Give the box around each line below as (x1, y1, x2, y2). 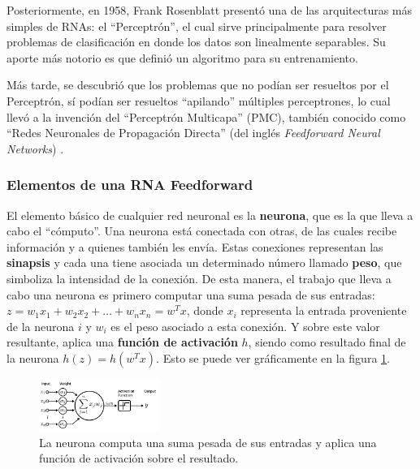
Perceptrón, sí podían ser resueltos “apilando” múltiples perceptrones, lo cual (6, 92, 391, 109)
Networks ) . (6, 140, 64, 157)
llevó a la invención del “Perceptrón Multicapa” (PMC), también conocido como (6, 108, 406, 125)
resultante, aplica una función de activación (6, 333, 238, 351)
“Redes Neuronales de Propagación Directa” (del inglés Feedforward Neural (6, 124, 380, 141)
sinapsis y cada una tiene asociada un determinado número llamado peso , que (6, 254, 402, 271)
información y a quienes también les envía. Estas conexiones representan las (6, 238, 383, 255)
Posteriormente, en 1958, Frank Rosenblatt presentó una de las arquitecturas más (6, 2, 413, 18)
